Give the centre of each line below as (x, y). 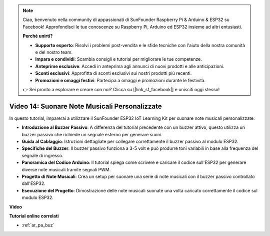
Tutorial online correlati (34, 216)
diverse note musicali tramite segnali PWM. (66, 169)
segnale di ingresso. (42, 155)
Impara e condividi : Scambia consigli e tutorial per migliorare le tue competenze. (118, 59)
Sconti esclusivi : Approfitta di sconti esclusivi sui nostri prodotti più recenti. (113, 73)
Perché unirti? (38, 36)
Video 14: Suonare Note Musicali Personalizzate (85, 106)
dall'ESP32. (33, 183)
